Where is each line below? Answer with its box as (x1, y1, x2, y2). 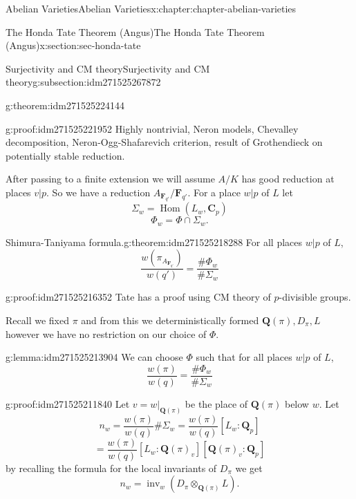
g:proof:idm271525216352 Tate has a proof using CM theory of (6, 290, 271, 304)
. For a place (187, 185, 241, 199)
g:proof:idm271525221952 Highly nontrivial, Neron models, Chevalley (6, 121, 299, 135)
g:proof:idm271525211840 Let (6, 396, 130, 411)
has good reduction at (241, 171, 335, 186)
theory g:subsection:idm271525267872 (6, 75, 161, 89)
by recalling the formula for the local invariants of (6, 460, 217, 475)
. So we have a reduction (46, 185, 151, 199)
